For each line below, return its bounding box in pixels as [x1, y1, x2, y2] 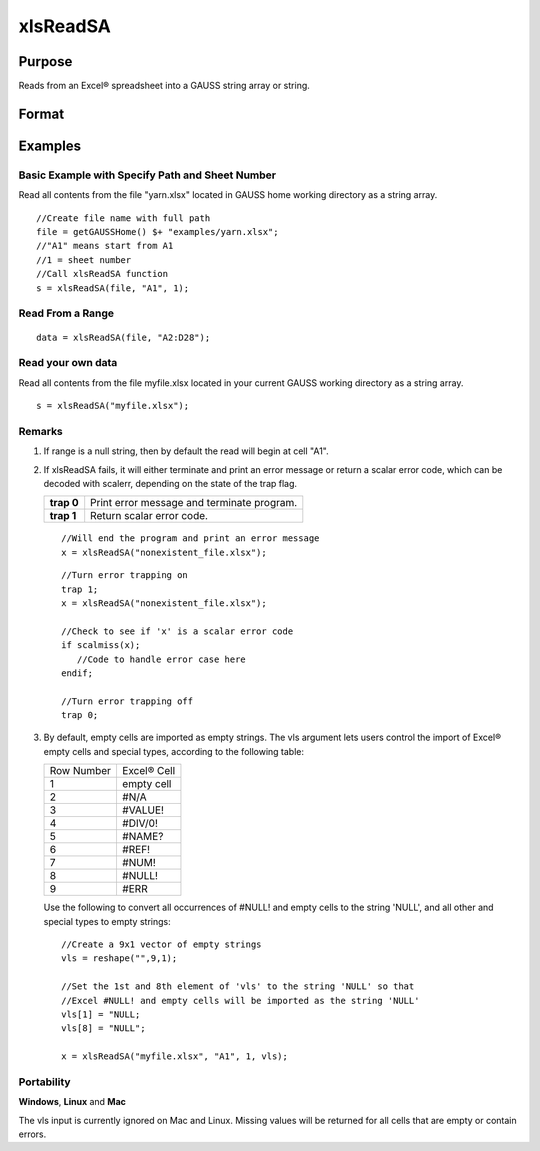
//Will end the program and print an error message [61, 533, 320, 544]
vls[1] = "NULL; [61, 1008, 141, 1020]
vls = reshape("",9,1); [61, 953, 178, 964]
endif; [61, 667, 94, 679]
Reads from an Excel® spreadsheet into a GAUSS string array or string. [18, 80, 310, 92]
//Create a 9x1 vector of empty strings [61, 939, 262, 950]
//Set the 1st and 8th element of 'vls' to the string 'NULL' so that [61, 981, 415, 992]
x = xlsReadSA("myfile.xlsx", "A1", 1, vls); [61, 1051, 289, 1062]
